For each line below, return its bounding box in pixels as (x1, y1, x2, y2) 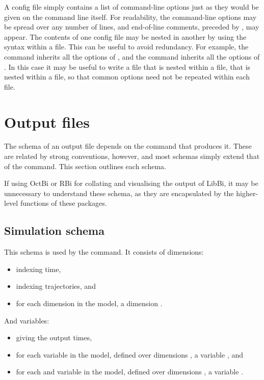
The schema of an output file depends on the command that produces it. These (4, 141, 252, 151)
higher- (236, 187, 258, 198)
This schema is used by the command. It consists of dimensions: (4, 247, 204, 257)
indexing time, (16, 263, 61, 274)
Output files (4, 111, 90, 132)
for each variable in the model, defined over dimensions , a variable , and (16, 349, 243, 360)
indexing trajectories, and (16, 281, 96, 291)
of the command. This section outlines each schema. (4, 160, 166, 171)
